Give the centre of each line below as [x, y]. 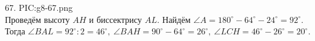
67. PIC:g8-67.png [39, 7]
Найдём [177, 19]
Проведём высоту [37, 19]
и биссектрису [115, 19]
